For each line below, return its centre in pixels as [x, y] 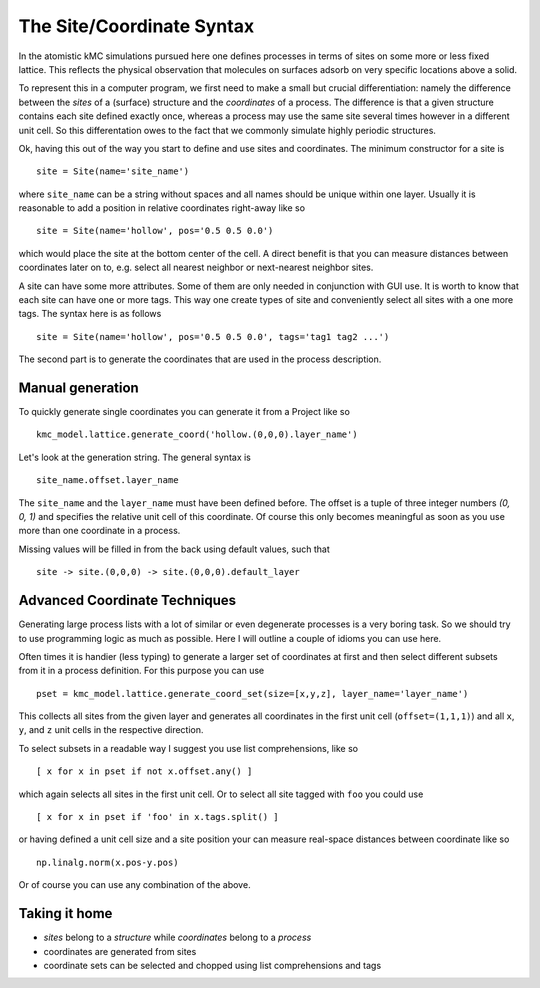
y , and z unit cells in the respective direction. [111, 730]
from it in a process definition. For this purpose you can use [141, 671]
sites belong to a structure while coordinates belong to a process [177, 937]
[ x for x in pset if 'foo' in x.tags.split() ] [157, 817]
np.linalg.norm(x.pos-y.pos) [107, 862]
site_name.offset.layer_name [107, 480]
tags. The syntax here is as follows [90, 314]
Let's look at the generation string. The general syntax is [135, 457]
